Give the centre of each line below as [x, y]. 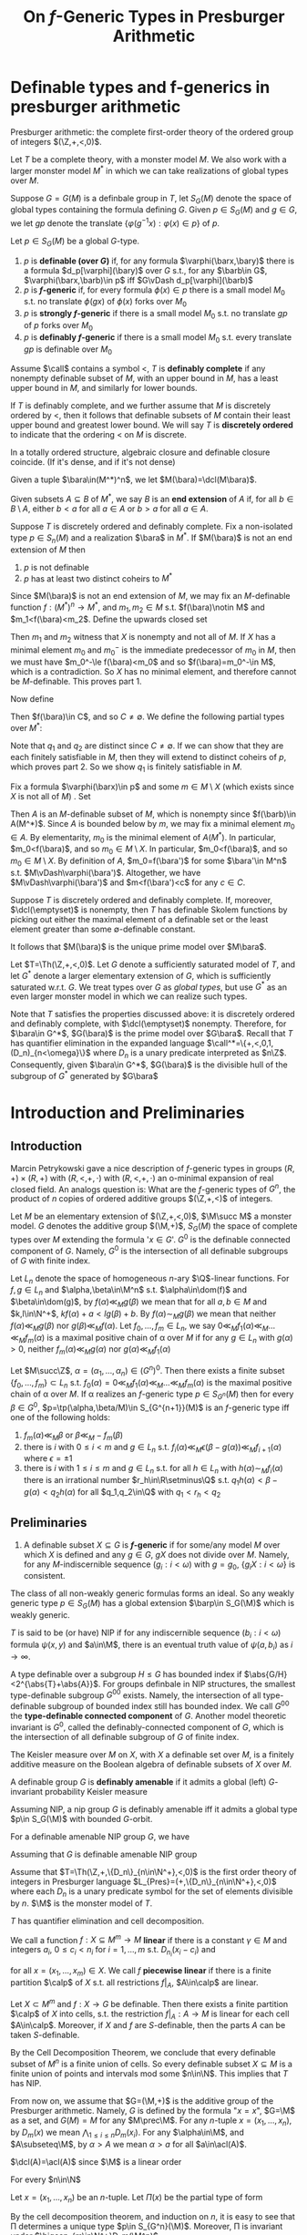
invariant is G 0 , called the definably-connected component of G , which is [147, 1726]
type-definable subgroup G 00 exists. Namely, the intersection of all [136, 1694]
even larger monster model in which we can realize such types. [129, 996]
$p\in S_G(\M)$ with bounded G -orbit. [82, 1818]
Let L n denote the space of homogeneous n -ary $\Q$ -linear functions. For [150, 1279]
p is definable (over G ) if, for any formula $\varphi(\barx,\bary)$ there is [159, 261]
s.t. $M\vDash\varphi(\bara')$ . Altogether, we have [106, 872]
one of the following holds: [61, 1417]
